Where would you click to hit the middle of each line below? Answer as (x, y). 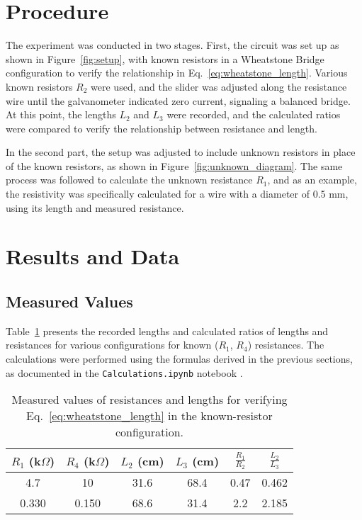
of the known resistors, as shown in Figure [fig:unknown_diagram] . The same (174, 165)
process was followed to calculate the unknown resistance (129, 180)
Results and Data (93, 256)
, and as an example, (312, 180)
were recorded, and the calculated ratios (254, 114)
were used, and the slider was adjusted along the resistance (219, 86)
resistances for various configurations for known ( (112, 345)
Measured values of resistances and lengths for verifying (149, 400)
